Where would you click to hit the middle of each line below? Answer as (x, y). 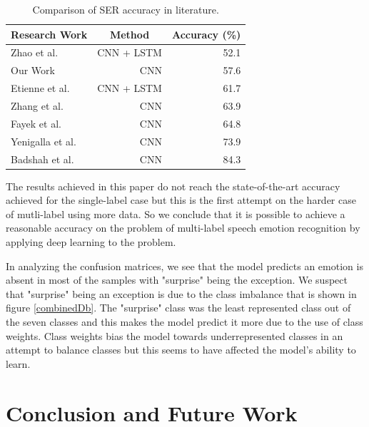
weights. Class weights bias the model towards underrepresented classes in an (175, 335)
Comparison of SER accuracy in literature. (126, 9)
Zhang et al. (37, 105)
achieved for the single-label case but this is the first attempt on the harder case (181, 200)
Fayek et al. (36, 123)
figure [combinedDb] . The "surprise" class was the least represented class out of (178, 308)
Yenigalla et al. (44, 141)
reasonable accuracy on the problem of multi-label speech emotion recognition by (183, 228)
